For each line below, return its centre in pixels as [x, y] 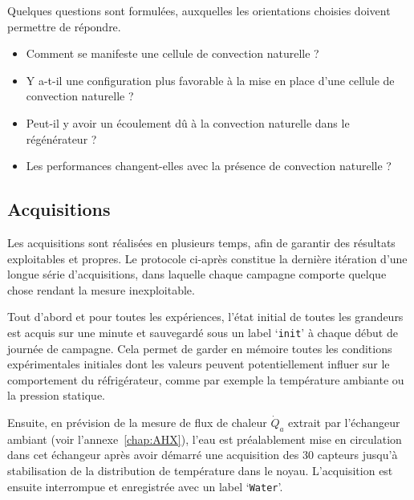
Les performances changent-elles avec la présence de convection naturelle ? [209, 166]
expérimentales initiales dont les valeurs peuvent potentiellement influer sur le [199, 364]
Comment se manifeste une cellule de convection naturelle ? [172, 53]
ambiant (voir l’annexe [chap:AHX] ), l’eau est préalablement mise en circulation [205, 439]
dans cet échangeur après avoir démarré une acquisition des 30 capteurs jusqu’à [203, 455]
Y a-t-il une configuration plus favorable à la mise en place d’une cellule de [210, 80]
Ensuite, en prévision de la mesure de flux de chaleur [137, 422]
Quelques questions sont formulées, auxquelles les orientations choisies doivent [199, 10]
